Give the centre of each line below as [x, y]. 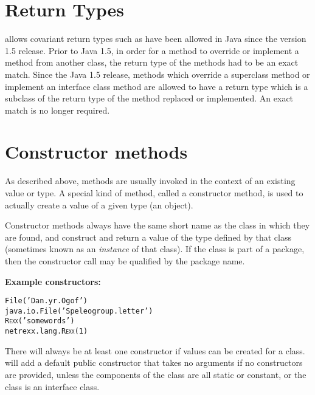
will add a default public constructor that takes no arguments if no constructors [154, 362]
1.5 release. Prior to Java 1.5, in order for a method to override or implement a [152, 50]
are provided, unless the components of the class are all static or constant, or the [156, 374]
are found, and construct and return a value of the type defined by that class [148, 237]
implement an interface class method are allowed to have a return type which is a [157, 86]
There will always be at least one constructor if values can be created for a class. [155, 350]
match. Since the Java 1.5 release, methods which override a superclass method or [157, 74]
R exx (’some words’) [40, 321]
